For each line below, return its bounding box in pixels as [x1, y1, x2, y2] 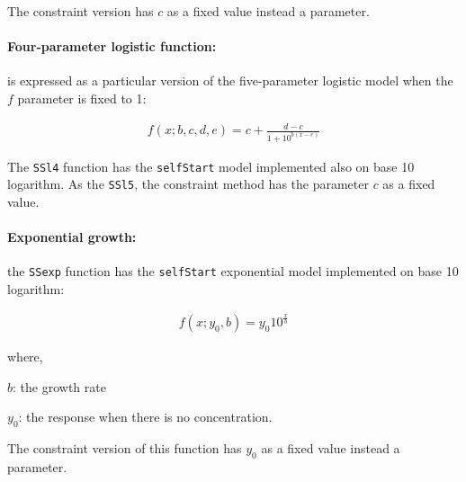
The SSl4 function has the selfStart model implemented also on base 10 [7, 156, 415, 175]
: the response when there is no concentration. [18, 407, 273, 426]
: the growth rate [13, 377, 106, 396]
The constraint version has [7, 2, 154, 20]
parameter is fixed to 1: [17, 88, 147, 107]
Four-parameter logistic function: [7, 37, 217, 56]
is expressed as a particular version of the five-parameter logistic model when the [7, 71, 453, 90]
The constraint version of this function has [7, 439, 242, 458]
